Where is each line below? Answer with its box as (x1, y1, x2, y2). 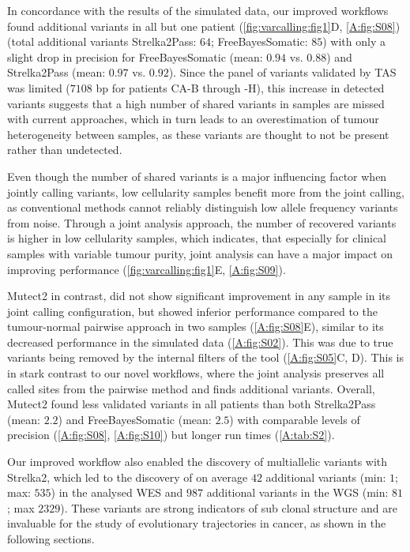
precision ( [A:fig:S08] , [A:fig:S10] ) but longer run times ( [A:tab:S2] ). (7, 426, 335, 443)
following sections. (7, 531, 95, 546)
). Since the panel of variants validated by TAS (168, 64, 397, 81)
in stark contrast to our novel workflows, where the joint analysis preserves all (7, 365, 385, 381)
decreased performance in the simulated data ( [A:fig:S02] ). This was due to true (7, 333, 393, 350)
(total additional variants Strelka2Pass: (7, 33, 197, 50)
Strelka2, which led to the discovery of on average (7, 468, 248, 485)
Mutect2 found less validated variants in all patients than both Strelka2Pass (7, 396, 376, 412)
